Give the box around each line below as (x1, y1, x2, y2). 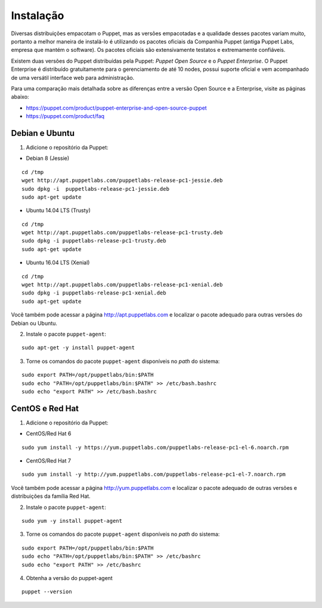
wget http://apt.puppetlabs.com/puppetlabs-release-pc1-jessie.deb (21, 177, 223, 184)
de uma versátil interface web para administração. (11, 74, 135, 81)
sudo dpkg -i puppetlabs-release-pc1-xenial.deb (21, 290, 166, 296)
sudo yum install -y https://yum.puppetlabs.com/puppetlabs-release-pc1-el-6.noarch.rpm (21, 444, 289, 451)
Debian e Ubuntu (11, 128, 75, 138)
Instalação (11, 9, 64, 22)
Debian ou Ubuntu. (11, 319, 58, 327)
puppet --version (21, 588, 72, 595)
